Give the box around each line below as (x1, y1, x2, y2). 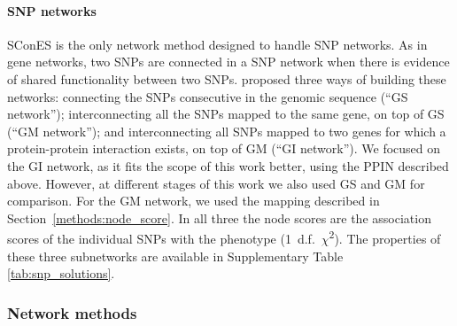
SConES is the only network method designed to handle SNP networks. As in (7, 35, 428, 53)
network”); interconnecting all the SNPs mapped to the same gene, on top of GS (7, 105, 445, 123)
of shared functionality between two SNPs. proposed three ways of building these (7, 69, 446, 88)
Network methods (7, 301, 137, 323)
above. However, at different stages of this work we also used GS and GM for (7, 174, 425, 192)
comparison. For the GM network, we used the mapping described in (7, 191, 380, 210)
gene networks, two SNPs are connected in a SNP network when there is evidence (7, 52, 450, 71)
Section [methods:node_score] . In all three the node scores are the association (7, 208, 431, 227)
